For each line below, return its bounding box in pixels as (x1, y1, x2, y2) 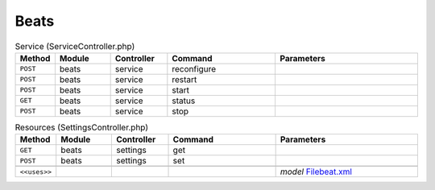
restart (172, 73, 197, 85)
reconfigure (172, 63, 217, 74)
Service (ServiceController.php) (14, 40, 135, 52)
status (172, 95, 196, 106)
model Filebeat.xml (280, 166, 352, 177)
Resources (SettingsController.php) (14, 122, 149, 133)
